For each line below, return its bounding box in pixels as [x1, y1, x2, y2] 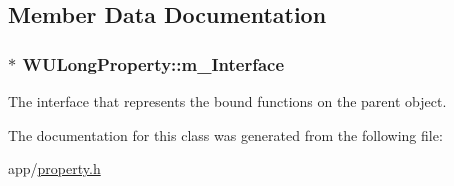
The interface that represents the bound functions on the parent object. [8, 91, 447, 111]
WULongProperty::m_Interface [22, 51, 285, 76]
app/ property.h [8, 158, 101, 179]
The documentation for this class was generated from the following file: [8, 124, 443, 145]
